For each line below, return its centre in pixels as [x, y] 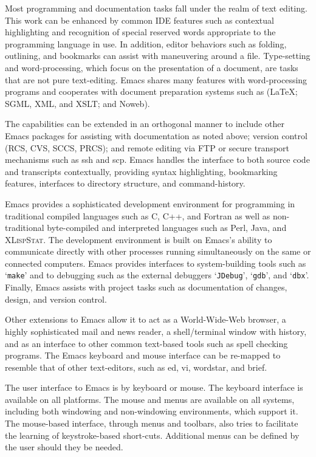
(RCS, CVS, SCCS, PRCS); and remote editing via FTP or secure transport [147, 147]
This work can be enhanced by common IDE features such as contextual [139, 20]
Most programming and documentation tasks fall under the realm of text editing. [156, 8]
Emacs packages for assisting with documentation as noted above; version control [156, 135]
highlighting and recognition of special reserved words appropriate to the [140, 32]
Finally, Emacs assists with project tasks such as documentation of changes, [146, 287]
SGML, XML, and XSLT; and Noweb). [77, 103]
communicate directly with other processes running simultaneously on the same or [158, 251]
